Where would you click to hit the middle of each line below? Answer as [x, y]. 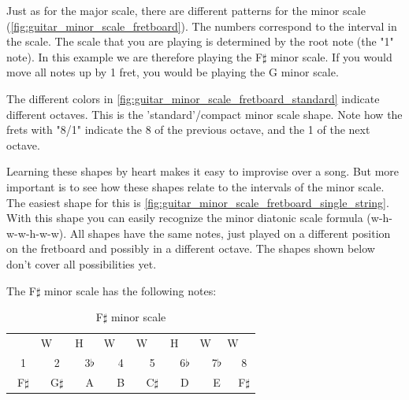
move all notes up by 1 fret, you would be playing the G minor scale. [173, 72]
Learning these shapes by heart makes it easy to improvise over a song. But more [203, 171]
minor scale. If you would [331, 56]
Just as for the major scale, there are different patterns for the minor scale [186, 10]
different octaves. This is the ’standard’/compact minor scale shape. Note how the [204, 114]
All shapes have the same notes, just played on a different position [230, 233]
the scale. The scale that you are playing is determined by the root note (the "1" [200, 41]
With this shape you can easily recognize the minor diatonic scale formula [185, 218]
